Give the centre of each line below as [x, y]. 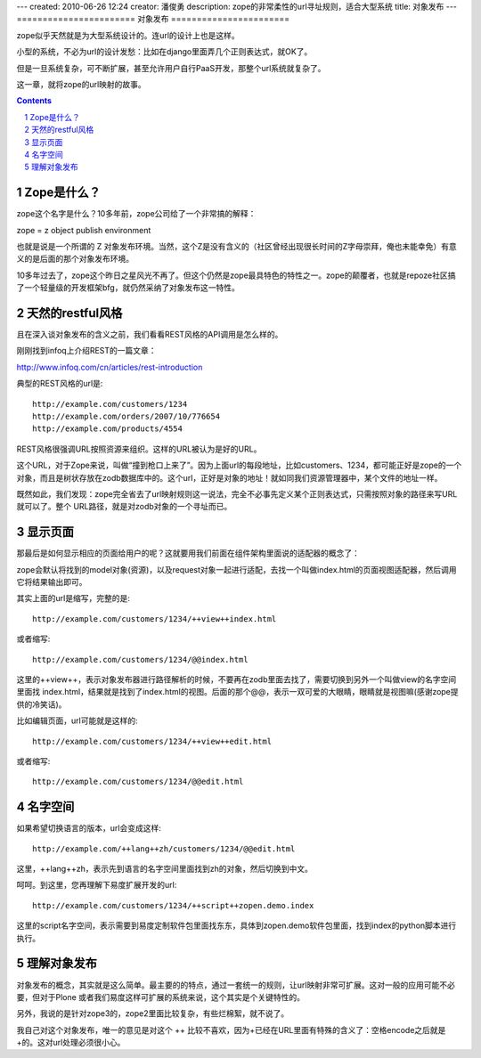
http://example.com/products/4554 [107, 429]
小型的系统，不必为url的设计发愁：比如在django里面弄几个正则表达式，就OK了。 [164, 52]
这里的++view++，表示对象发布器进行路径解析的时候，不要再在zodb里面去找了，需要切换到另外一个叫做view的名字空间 [236, 680]
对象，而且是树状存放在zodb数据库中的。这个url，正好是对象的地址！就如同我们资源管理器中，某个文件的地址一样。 [229, 477]
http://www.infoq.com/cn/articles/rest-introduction [110, 367]
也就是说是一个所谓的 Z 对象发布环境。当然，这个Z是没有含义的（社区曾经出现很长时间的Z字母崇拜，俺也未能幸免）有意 [237, 246]
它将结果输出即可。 [52, 582]
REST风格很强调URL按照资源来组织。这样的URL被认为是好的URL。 [139, 449]
